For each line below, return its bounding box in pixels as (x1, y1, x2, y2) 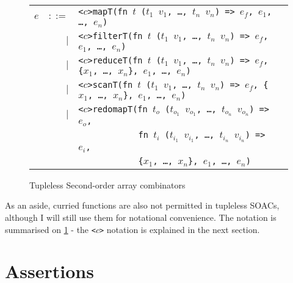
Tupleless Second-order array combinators (29, 178, 186, 191)
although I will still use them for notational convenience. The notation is (5, 210, 277, 223)
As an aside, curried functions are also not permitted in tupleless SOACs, (5, 199, 280, 212)
